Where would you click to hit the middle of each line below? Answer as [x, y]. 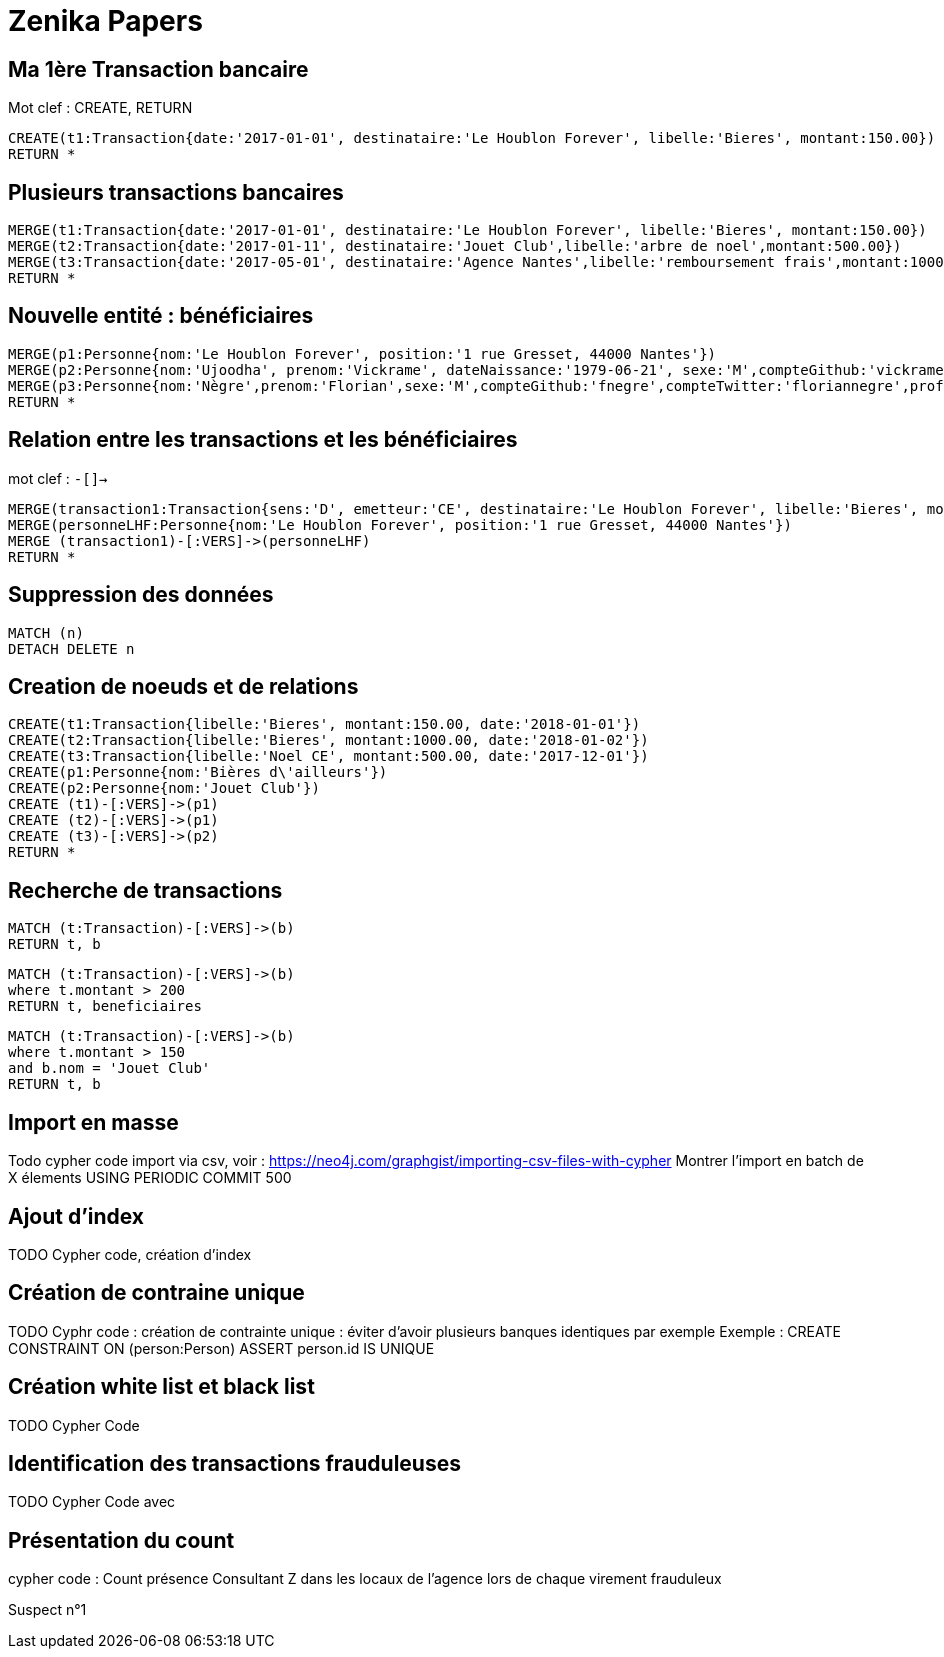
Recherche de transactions [145, 890]
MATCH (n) [46, 632]
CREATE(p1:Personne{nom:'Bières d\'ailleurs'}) [198, 772]
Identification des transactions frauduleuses [234, 1464]
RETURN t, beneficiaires [105, 1006]
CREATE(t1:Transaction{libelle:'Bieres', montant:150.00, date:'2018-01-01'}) [324, 724]
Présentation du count [121, 1540]
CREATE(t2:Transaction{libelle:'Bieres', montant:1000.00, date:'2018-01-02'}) [328, 740]
